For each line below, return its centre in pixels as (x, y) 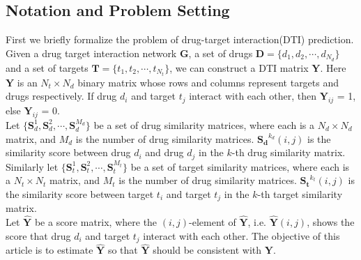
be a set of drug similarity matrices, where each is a (204, 124)
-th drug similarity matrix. (289, 152)
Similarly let (32, 166)
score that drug (38, 235)
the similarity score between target (80, 193)
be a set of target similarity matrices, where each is (240, 166)
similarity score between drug (68, 152)
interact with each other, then (253, 96)
